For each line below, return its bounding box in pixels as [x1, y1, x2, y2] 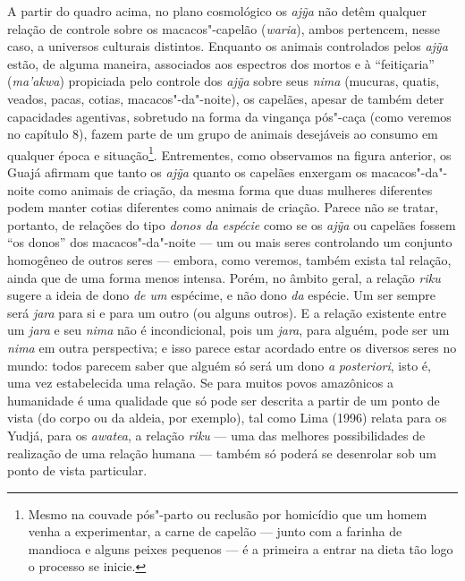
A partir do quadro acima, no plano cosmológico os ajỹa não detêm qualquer [7, 2, 427, 20]
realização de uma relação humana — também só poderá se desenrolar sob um [7, 443, 436, 462]
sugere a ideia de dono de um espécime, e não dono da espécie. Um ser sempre [7, 286, 435, 304]
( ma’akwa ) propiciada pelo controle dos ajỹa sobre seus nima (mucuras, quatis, [7, 72, 440, 90]
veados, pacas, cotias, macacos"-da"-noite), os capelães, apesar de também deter [7, 89, 444, 107]
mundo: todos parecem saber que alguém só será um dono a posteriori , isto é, [7, 355, 431, 374]
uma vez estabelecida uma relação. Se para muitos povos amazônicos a [7, 373, 393, 392]
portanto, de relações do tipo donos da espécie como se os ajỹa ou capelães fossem [7, 215, 456, 234]
